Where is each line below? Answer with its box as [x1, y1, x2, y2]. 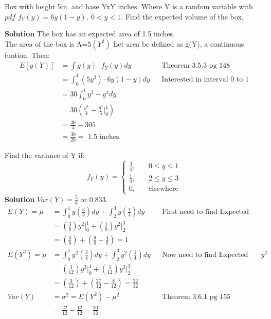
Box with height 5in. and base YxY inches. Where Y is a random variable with [5, 1, 253, 11]
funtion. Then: [5, 49, 50, 60]
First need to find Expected [162, 208, 249, 216]
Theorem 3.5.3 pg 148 [161, 62, 230, 70]
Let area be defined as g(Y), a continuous [113, 38, 244, 49]
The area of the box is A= [5, 38, 88, 49]
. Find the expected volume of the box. [121, 11, 244, 22]
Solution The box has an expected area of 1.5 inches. [5, 28, 175, 39]
